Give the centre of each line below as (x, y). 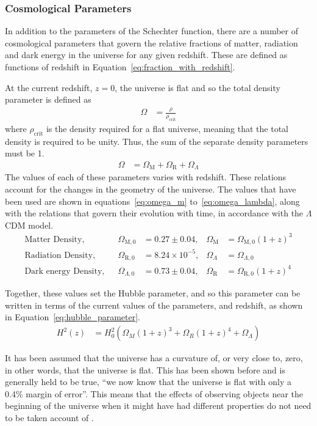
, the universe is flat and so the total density (198, 87)
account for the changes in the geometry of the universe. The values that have (151, 189)
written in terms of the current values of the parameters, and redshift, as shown (154, 305)
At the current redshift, (49, 87)
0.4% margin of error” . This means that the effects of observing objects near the (154, 393)
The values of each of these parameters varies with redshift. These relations (146, 177)
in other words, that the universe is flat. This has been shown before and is (145, 369)
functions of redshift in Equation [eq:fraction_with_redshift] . (120, 67)
